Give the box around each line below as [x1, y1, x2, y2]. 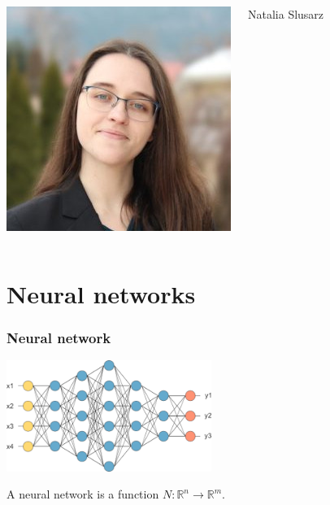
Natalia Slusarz [248, 6, 324, 22]
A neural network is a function [7, 485, 159, 503]
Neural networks [7, 276, 196, 310]
